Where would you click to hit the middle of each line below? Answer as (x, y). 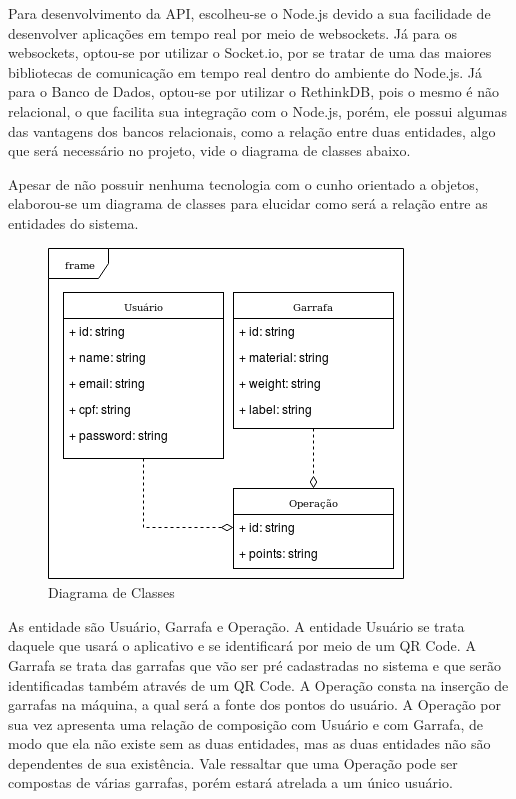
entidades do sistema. (73, 222)
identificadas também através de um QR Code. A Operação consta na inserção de (258, 684)
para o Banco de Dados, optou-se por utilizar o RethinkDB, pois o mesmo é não (253, 91)
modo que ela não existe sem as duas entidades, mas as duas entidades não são (249, 743)
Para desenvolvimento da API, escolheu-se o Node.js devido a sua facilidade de (249, 13)
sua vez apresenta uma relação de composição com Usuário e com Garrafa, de (245, 723)
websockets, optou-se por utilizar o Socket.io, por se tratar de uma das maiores (250, 52)
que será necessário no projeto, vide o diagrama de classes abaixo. (209, 150)
